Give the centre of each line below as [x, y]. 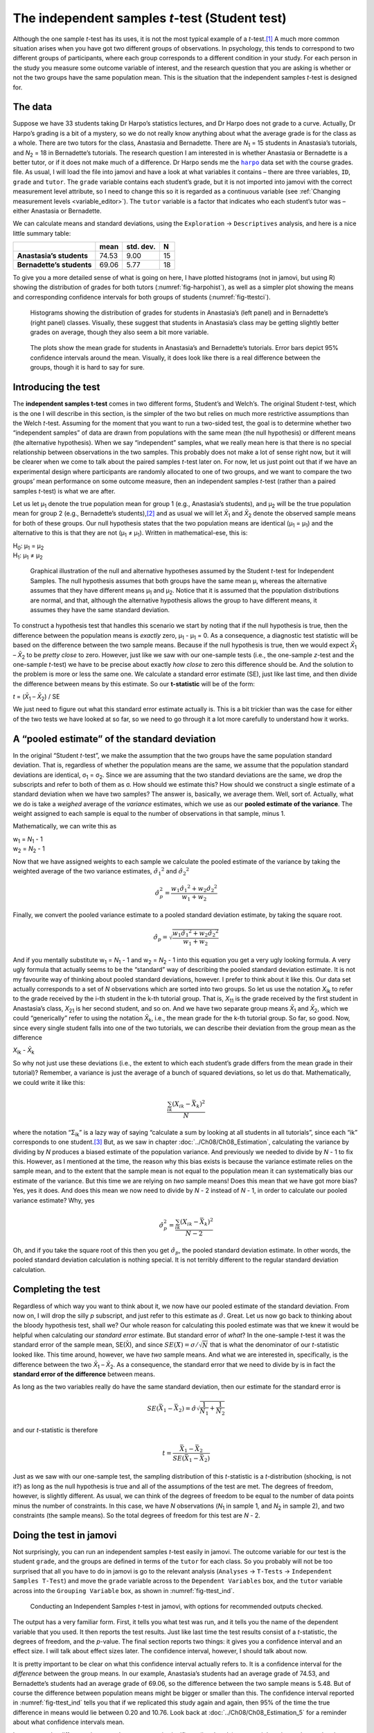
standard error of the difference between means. [84, 1374]
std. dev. [141, 247]
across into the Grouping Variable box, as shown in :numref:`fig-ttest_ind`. [124, 1590]
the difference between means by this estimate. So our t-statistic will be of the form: [134, 683]
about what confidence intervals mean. [69, 1722]
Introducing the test [56, 387]
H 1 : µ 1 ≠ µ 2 [28, 556]
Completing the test [56, 1289]
